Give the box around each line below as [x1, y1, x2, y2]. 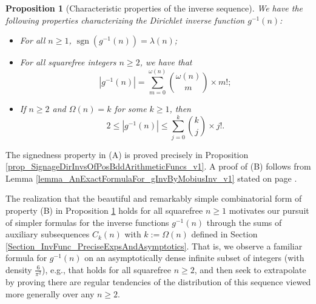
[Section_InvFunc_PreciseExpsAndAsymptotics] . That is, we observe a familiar [5, 239, 303, 252]
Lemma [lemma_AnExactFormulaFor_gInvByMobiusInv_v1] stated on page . [5, 171, 297, 184]
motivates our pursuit [229, 204, 309, 216]
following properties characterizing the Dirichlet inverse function [5, 13, 245, 26]
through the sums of [206, 216, 282, 228]
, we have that [140, 56, 192, 68]
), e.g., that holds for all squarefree [41, 263, 171, 276]
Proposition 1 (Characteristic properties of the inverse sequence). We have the [5, 2, 303, 14]
